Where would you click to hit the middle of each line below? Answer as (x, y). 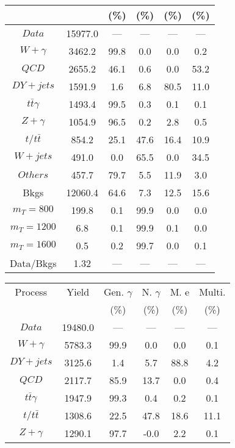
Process (31, 292)
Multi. (212, 292)
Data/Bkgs (33, 263)
